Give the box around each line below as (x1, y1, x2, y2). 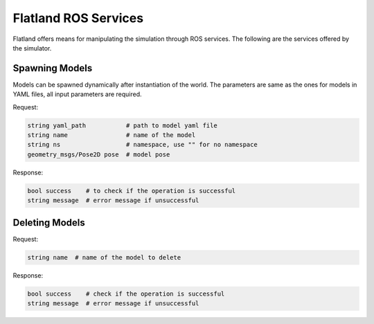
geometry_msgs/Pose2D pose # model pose (27, 150, 170, 159)
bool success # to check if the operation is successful (27, 187, 236, 195)
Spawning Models (12, 62, 93, 74)
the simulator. (12, 44, 52, 52)
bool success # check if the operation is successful (27, 289, 225, 298)
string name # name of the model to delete (27, 253, 181, 261)
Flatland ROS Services (12, 10, 144, 26)
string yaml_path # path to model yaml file (27, 121, 217, 129)
